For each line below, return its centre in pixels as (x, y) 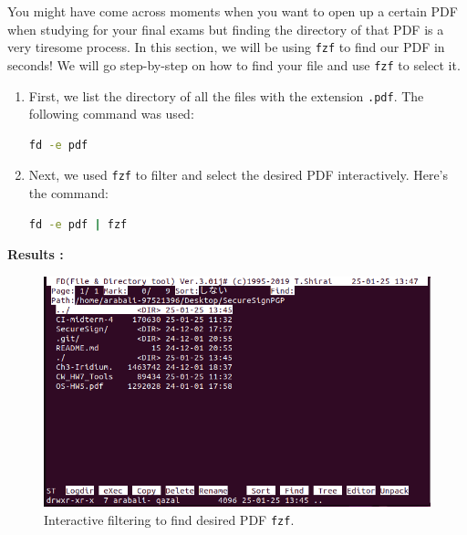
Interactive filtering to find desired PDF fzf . (169, 520)
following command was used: (111, 114)
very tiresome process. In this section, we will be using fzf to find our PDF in (226, 47)
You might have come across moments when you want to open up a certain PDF (233, 11)
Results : (36, 254)
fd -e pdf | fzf (78, 224)
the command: (68, 193)
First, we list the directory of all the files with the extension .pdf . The (226, 95)
